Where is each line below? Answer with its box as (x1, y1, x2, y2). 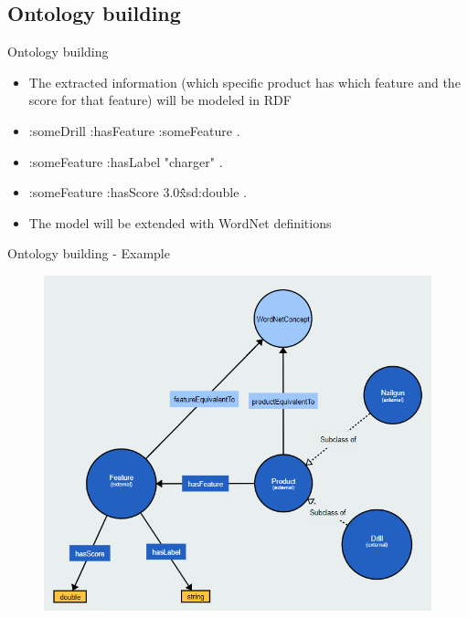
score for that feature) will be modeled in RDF (28, 90, 292, 110)
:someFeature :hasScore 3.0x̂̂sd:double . (28, 183, 247, 202)
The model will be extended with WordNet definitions (28, 213, 332, 232)
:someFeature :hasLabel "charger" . (28, 152, 223, 171)
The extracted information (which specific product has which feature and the (28, 72, 461, 91)
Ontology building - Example (7, 244, 170, 263)
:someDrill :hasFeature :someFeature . (28, 120, 240, 140)
